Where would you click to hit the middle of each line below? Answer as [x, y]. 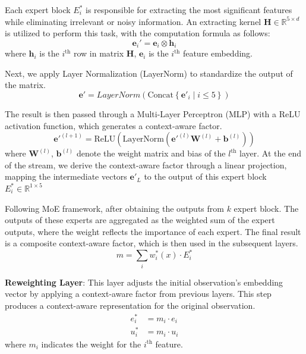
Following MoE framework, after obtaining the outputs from [114, 208]
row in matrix [99, 53]
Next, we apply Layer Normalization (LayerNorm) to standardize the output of [149, 73]
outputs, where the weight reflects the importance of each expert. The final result [153, 231]
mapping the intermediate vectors [66, 176]
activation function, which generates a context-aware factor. [113, 125]
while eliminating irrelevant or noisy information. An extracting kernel [133, 21]
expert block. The [266, 208]
